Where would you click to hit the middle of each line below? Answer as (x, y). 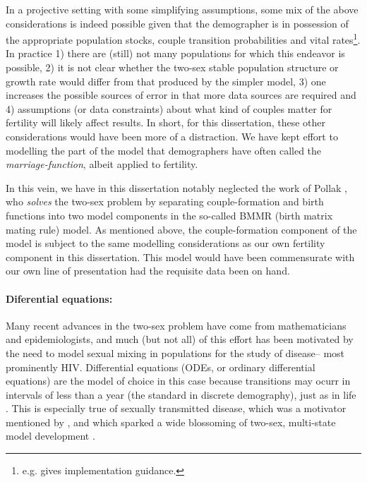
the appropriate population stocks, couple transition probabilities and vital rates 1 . (183, 38)
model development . (50, 436)
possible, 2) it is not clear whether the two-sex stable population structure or (172, 67)
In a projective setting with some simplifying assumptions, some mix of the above (182, 9)
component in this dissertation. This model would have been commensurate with (180, 257)
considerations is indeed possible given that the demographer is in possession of (177, 23)
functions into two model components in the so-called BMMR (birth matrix (169, 215)
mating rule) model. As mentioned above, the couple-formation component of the (181, 229)
